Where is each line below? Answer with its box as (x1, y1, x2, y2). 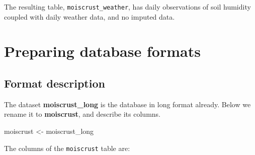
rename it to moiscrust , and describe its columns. (4, 109, 160, 119)
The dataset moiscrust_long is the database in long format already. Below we (4, 99, 251, 109)
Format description (4, 75, 105, 91)
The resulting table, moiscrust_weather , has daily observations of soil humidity (4, 2, 251, 12)
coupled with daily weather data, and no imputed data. (4, 11, 175, 22)
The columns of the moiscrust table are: (4, 142, 130, 153)
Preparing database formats (4, 41, 201, 61)
